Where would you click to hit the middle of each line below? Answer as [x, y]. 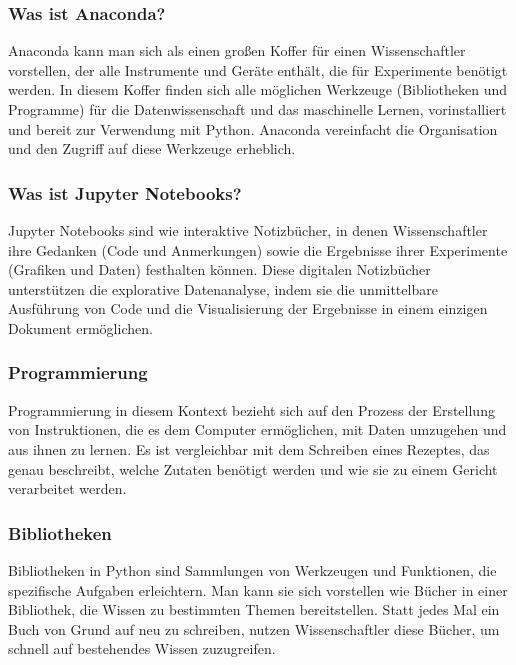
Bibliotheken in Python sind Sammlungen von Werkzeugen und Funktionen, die [252, 569]
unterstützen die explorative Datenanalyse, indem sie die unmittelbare [223, 288]
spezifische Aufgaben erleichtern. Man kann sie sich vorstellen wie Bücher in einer [258, 589]
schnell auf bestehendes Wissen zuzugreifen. [142, 648]
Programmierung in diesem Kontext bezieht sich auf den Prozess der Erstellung [251, 409]
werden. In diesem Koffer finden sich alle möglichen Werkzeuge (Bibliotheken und [257, 89]
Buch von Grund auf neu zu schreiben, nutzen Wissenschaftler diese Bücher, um [254, 628]
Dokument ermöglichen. [80, 327]
